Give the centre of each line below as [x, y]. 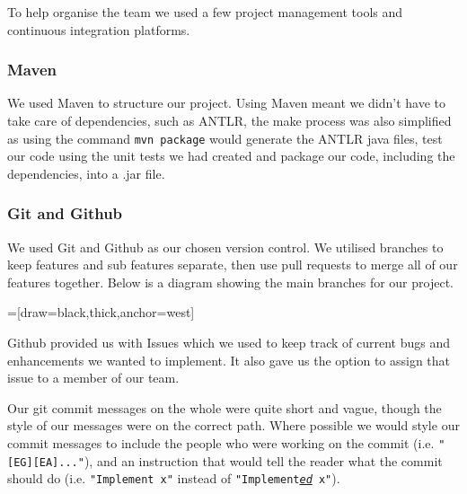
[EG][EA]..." [46, 462]
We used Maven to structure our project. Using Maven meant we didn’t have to [227, 103]
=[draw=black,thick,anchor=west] [101, 312]
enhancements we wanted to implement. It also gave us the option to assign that [229, 360]
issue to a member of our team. [93, 378]
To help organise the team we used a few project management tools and [205, 12]
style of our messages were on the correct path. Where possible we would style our [233, 425]
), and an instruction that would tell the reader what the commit [263, 460]
